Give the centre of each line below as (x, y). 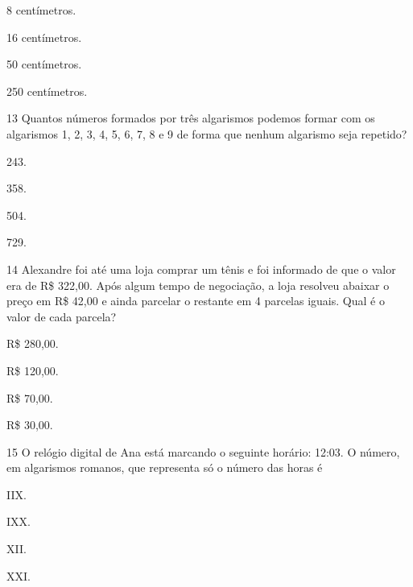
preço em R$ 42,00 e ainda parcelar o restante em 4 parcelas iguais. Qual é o (196, 301)
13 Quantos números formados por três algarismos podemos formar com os (191, 118)
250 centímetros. (47, 91)
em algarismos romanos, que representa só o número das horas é (165, 467)
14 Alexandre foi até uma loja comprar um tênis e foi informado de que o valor (201, 269)
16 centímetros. (44, 37)
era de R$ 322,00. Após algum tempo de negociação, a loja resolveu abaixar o (198, 285)
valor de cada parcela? (62, 316)
